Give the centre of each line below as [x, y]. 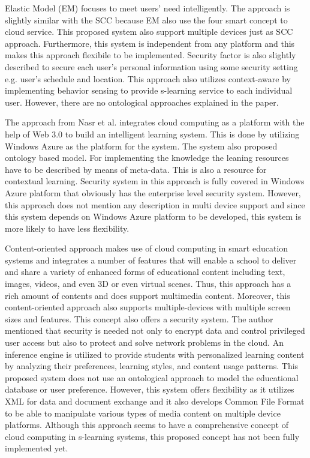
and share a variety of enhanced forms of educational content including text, [145, 272]
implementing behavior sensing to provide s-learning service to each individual [149, 90]
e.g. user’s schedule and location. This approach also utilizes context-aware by [148, 78]
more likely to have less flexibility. [67, 228]
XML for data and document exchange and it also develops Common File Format [155, 401]
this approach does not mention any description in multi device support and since [155, 204]
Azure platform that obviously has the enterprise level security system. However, [153, 192]
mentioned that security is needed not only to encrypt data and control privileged [155, 330]
